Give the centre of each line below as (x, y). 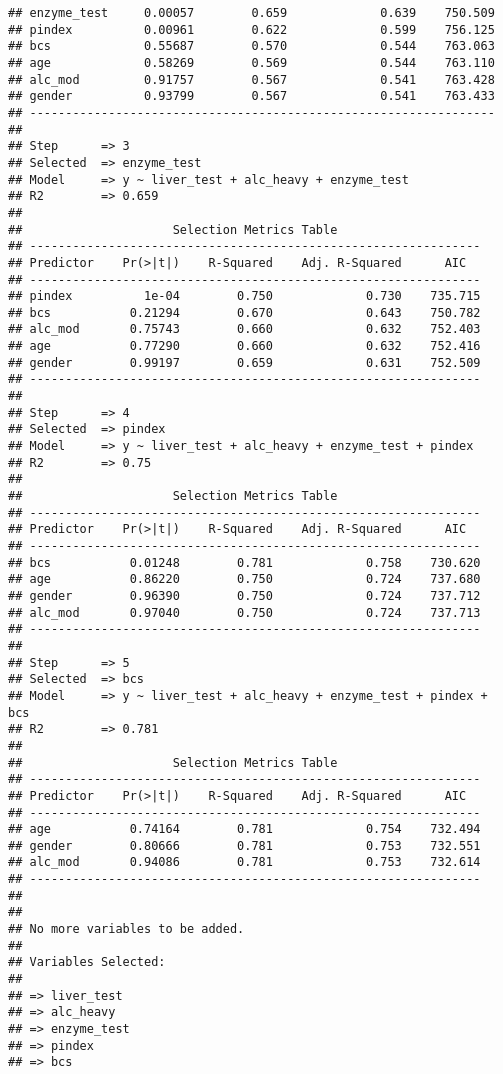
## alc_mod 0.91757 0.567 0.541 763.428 (251, 79)
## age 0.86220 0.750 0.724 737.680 (244, 579)
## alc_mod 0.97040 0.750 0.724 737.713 (244, 612)
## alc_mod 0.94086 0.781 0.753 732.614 (244, 862)
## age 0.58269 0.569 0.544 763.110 (251, 62)
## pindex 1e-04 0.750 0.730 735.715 (244, 296)
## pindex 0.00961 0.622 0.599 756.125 (251, 29)
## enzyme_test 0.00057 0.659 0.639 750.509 (251, 13)
